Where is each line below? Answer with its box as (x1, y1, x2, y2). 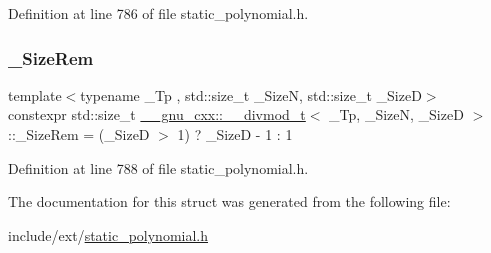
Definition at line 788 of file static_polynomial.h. (8, 157, 309, 178)
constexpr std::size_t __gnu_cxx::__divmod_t (8, 104, 306, 125)
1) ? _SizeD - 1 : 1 (177, 124, 293, 144)
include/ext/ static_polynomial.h (8, 224, 209, 245)
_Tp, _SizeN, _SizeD (329, 104, 464, 125)
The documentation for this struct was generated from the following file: (8, 191, 451, 212)
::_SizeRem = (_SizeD (8, 124, 150, 144)
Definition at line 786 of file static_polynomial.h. (8, 3, 309, 23)
